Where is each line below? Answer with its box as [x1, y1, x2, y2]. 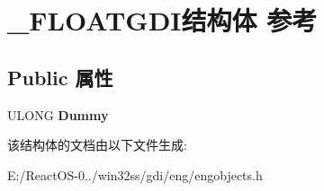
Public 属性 [7, 63, 113, 91]
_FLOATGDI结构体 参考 [7, 2, 318, 39]
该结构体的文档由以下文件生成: [7, 135, 187, 154]
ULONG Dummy [7, 105, 109, 124]
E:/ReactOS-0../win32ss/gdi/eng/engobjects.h [7, 165, 263, 184]
